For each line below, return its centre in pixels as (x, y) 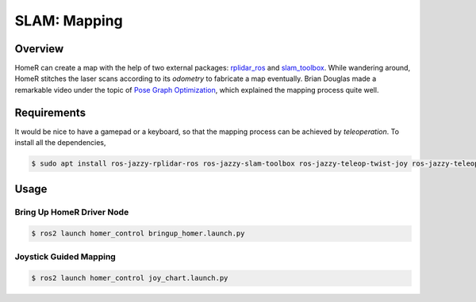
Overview (39, 49)
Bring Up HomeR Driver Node (72, 212)
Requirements (50, 112)
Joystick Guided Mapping (65, 256)
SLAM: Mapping (69, 21)
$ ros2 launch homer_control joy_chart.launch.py (130, 278)
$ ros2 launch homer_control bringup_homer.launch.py (138, 233)
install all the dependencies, (60, 143)
